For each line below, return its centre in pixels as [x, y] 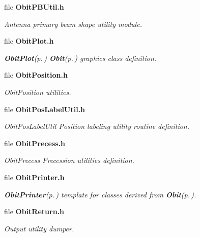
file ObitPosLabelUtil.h [45, 109]
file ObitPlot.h [29, 41]
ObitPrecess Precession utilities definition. [69, 160]
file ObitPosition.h [36, 75]
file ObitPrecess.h [35, 143]
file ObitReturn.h [34, 211]
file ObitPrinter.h [34, 177]
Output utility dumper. [39, 228]
